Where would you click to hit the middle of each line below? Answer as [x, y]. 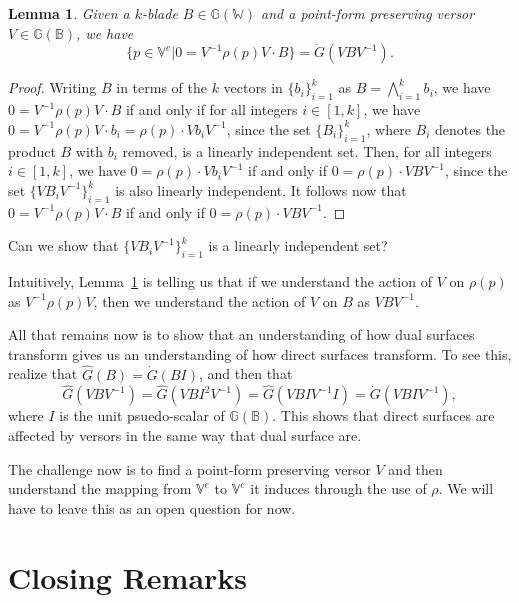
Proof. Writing [52, 87]
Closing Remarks [128, 576]
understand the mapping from [100, 488]
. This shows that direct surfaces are [383, 415]
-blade [160, 13]
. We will [466, 488]
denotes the [470, 128]
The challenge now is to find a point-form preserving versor [189, 468]
